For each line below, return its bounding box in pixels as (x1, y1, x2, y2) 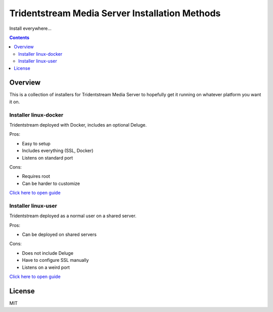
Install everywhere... (9, 25, 52, 31)
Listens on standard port (22, 154, 73, 161)
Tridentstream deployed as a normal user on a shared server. (9, 213, 136, 219)
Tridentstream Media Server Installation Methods (9, 8, 221, 19)
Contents (9, 34, 30, 41)
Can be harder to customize (22, 180, 80, 186)
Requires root (22, 173, 51, 179)
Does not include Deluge (22, 250, 73, 256)
